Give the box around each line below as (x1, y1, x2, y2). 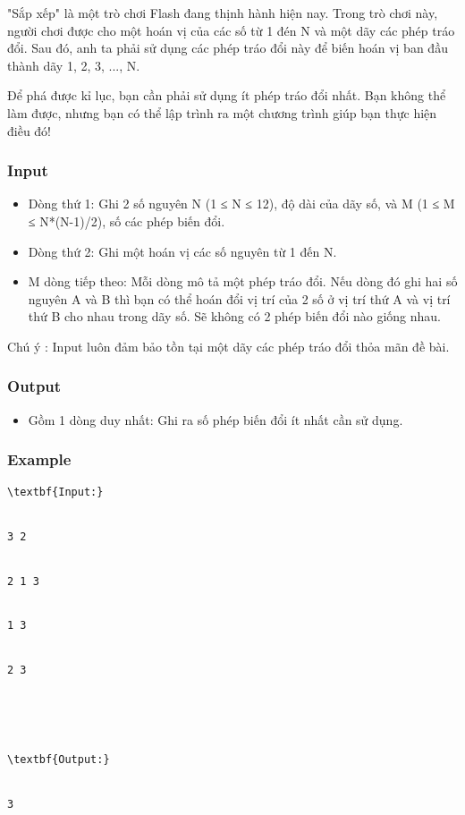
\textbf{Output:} (7, 753, 110, 767)
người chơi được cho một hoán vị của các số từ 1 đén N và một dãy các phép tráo (7, 21, 455, 39)
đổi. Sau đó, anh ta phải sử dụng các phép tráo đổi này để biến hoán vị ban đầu (7, 38, 448, 57)
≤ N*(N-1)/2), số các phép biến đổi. (28, 211, 225, 230)
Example (7, 448, 72, 471)
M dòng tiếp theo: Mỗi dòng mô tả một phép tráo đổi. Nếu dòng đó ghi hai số (28, 272, 458, 291)
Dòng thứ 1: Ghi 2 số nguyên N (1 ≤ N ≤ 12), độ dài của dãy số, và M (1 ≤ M (28, 194, 455, 213)
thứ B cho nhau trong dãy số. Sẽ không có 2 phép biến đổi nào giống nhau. (28, 307, 441, 326)
